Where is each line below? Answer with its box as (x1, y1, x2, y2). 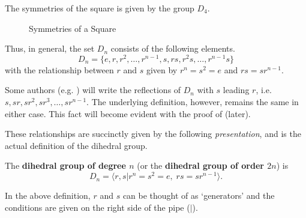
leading (223, 83, 250, 96)
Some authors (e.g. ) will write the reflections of (5, 83, 181, 96)
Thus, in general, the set (5, 42, 95, 55)
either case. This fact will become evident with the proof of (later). (5, 107, 251, 120)
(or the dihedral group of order (137, 159, 264, 172)
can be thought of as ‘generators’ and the (122, 189, 275, 202)
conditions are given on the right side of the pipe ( (5, 201, 190, 213)
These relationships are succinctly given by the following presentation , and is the (5, 127, 301, 140)
